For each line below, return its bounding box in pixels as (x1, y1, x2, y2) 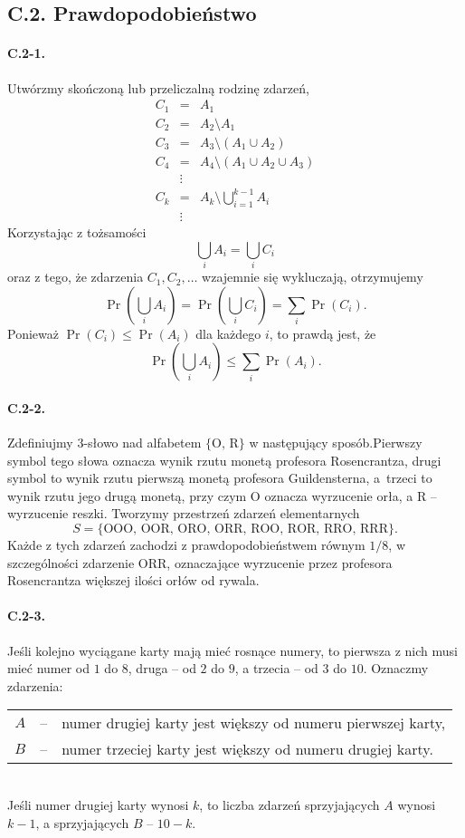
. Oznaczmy (363, 659, 429, 678)
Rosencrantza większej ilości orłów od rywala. (7, 571, 260, 590)
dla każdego (195, 323, 261, 342)
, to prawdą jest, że (269, 323, 376, 342)
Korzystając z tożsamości (7, 223, 147, 242)
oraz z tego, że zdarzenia (7, 267, 144, 286)
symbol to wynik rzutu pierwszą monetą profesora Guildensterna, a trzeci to (7, 468, 432, 487)
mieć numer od (7, 659, 90, 678)
